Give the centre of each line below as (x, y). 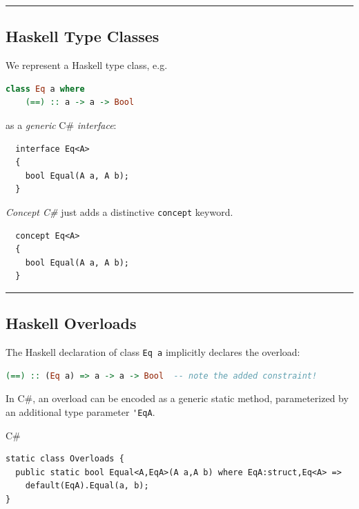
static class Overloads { (65, 459)
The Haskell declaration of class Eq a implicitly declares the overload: (153, 352)
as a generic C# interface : (61, 124)
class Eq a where (45, 89)
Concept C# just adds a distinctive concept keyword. (119, 211)
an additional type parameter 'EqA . (80, 412)
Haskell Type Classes (83, 36)
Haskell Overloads (71, 323)
